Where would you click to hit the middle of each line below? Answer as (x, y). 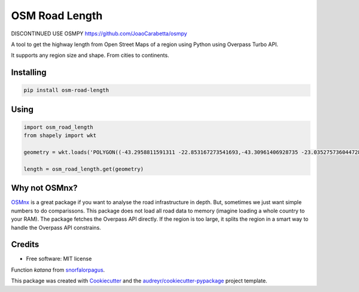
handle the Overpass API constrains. (56, 227)
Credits (25, 244)
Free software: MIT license (59, 259)
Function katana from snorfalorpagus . (58, 270)
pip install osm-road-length (66, 90)
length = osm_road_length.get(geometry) (83, 169)
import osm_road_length (59, 127)
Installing (29, 73)
